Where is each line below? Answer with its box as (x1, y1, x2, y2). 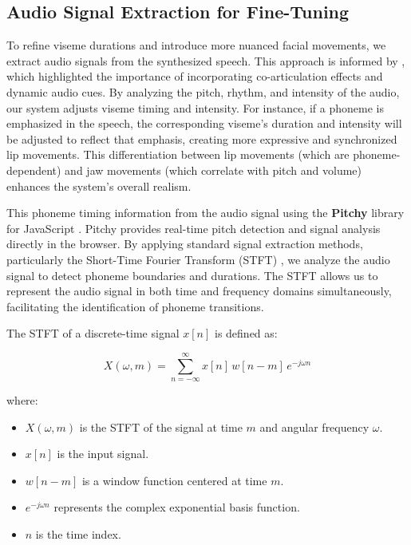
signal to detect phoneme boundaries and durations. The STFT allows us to (6, 267, 378, 283)
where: (6, 392, 38, 409)
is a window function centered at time (81, 472, 267, 488)
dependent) (6, 161, 61, 178)
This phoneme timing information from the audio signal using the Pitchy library (6, 204, 405, 221)
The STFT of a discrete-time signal (6, 325, 180, 342)
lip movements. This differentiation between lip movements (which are (6, 146, 350, 163)
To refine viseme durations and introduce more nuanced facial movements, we (6, 37, 386, 53)
